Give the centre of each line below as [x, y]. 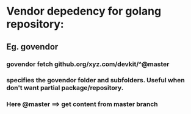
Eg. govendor [32, 47]
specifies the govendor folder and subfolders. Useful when [95, 80]
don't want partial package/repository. [65, 88]
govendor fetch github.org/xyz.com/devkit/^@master [88, 64]
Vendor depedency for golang [84, 11]
